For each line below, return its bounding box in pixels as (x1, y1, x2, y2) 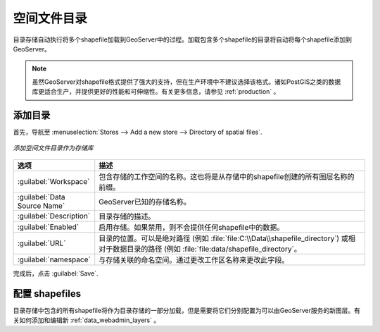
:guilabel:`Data (17, 192, 65, 202)
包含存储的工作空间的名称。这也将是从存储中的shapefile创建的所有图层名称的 (99, 171, 355, 181)
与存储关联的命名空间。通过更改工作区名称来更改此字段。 (99, 254, 289, 264)
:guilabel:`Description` (17, 211, 91, 221)
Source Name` (17, 201, 65, 211)
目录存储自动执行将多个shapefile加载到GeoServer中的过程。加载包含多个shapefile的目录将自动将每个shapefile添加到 (13, 35, 352, 44)
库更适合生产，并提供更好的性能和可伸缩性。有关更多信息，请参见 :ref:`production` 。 (32, 87, 280, 96)
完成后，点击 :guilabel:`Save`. (13, 269, 99, 278)
